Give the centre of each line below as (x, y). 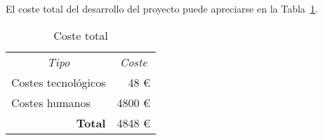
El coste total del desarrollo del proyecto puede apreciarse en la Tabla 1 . (162, 8)
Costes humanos (51, 102)
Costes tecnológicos (59, 82)
